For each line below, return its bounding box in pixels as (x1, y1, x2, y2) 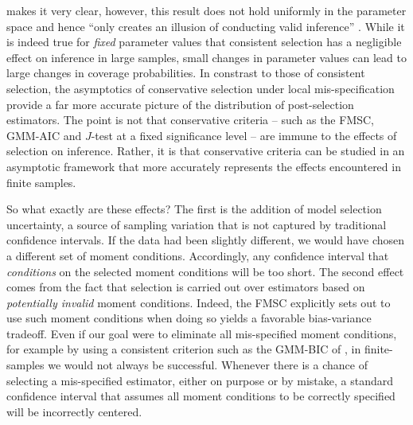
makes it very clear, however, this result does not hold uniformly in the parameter (6, 2, 407, 18)
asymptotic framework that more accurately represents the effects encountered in (6, 158, 401, 174)
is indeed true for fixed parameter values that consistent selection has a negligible (6, 33, 402, 50)
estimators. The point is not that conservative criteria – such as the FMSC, (6, 111, 374, 128)
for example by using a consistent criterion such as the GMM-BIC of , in (6, 341, 361, 357)
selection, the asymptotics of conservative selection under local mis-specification (6, 80, 395, 96)
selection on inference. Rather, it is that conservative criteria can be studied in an (6, 142, 405, 159)
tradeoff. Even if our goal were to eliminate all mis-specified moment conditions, (6, 325, 397, 341)
